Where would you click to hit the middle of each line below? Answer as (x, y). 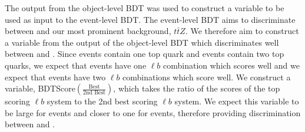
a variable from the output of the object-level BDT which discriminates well (142, 42)
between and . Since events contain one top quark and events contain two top (145, 54)
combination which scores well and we (231, 65)
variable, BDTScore (40, 88)
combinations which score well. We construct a (207, 77)
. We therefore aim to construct (242, 31)
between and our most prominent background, (88, 31)
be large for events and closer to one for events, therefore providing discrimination (153, 112)
